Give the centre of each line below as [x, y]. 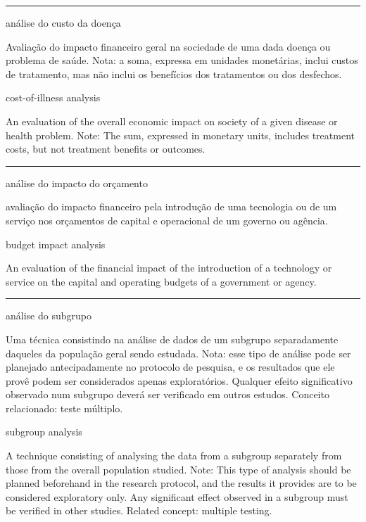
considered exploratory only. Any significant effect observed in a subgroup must [177, 496]
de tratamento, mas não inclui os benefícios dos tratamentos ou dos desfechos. [174, 74]
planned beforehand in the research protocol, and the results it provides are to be [181, 483]
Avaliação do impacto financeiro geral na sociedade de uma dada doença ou [168, 46]
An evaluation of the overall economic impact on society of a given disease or [172, 121]
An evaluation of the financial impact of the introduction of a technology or [169, 268]
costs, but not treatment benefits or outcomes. [106, 149]
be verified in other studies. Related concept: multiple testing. [139, 510]
